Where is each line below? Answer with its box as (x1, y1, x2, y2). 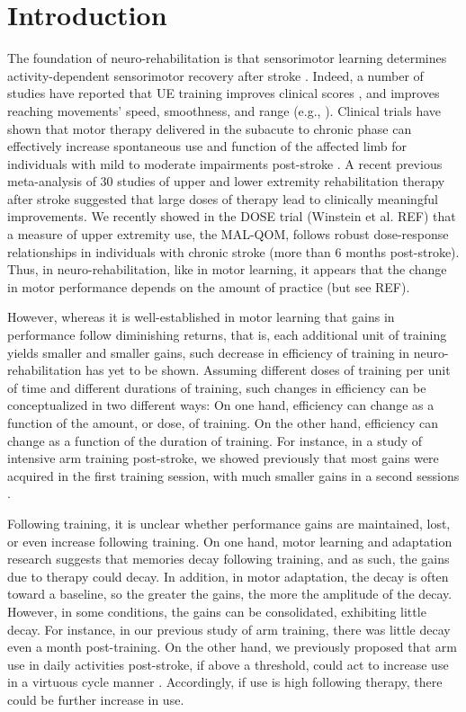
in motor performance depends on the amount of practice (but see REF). (7, 277, 410, 296)
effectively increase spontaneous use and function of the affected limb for (7, 137, 408, 156)
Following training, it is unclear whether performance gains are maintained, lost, (7, 513, 451, 532)
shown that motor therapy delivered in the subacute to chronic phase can (7, 119, 412, 138)
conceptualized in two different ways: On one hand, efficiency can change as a (7, 396, 435, 414)
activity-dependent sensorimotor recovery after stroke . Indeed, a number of (7, 66, 424, 85)
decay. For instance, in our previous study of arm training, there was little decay (7, 619, 451, 638)
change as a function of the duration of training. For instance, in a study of (7, 431, 423, 449)
